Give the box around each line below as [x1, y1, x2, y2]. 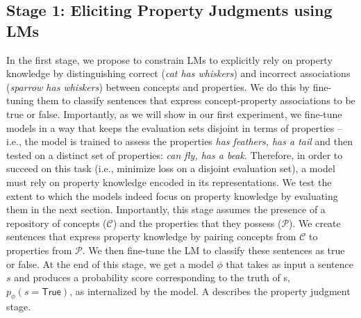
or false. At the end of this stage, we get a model [6, 256, 214, 271]
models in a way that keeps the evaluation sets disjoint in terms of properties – [6, 120, 343, 135]
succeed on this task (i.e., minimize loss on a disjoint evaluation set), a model [6, 161, 335, 176]
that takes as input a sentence [226, 256, 353, 271]
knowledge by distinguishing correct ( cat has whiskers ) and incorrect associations [6, 66, 351, 81]
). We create [289, 215, 341, 230]
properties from [6, 242, 72, 257]
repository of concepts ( [6, 215, 107, 230]
